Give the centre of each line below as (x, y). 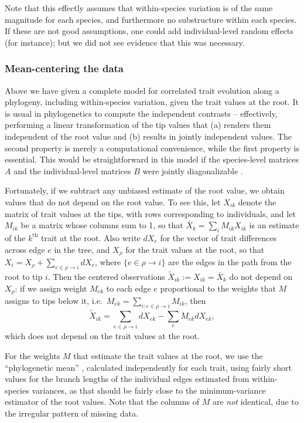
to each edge (129, 288)
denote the (257, 202)
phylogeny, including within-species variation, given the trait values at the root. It (152, 102)
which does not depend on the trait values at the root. (102, 336)
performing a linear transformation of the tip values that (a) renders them (138, 125)
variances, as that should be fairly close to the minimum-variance (149, 390)
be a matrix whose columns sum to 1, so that (102, 225)
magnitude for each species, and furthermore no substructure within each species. (151, 19)
